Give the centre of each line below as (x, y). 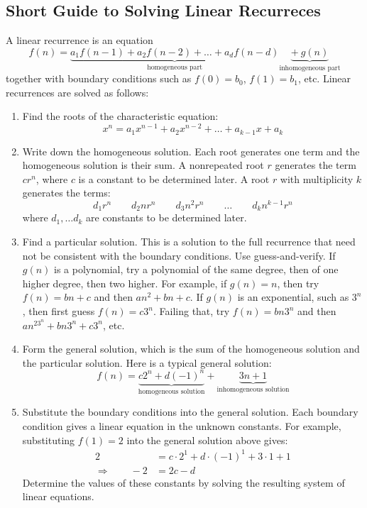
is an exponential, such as (293, 297)
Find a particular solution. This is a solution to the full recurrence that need (189, 242)
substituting (49, 440)
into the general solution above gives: (207, 440)
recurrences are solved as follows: (77, 92)
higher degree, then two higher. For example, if (125, 283)
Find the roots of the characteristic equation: (120, 116)
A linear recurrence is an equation (80, 40)
